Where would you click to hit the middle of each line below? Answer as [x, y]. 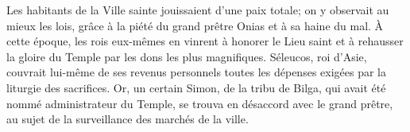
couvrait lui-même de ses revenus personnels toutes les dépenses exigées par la [197, 72]
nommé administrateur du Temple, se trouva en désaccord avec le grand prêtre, [200, 103]
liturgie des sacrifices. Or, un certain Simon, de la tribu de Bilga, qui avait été [196, 87]
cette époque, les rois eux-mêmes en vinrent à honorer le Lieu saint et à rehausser [205, 41]
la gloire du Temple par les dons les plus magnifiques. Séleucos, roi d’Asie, [187, 56]
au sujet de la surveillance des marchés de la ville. [128, 119]
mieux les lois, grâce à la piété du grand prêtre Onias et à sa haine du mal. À [195, 25]
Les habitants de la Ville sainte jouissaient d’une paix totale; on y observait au [198, 10]
